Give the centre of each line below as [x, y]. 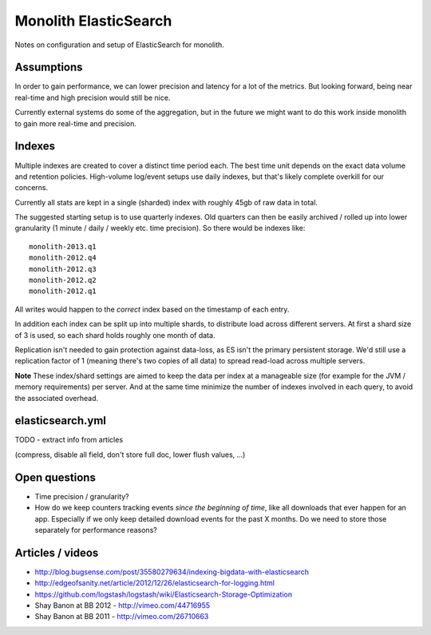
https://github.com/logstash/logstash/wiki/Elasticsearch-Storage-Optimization [164, 594]
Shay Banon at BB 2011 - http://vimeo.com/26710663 [122, 617]
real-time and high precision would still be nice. [93, 97]
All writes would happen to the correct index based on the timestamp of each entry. [152, 309]
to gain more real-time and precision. [76, 123]
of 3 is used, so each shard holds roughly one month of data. [115, 335]
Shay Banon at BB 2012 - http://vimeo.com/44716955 [123, 605]
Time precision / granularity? [82, 496]
